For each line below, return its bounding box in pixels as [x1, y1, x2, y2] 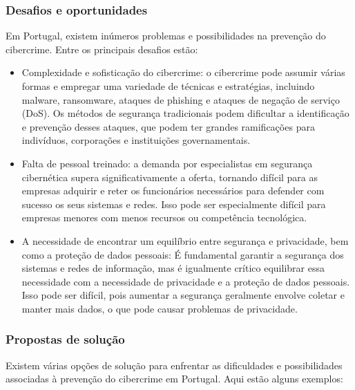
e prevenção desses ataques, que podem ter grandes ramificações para [21, 119, 315, 133]
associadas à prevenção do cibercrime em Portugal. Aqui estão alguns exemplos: [6, 371, 343, 386]
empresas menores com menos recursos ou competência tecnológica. [21, 210, 307, 225]
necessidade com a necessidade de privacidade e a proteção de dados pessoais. [21, 274, 350, 288]
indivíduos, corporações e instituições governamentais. [21, 133, 251, 147]
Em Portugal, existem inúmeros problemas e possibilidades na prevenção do [6, 28, 326, 43]
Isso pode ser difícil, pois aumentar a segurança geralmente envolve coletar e [21, 288, 345, 302]
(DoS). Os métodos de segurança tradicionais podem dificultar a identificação [21, 106, 349, 120]
